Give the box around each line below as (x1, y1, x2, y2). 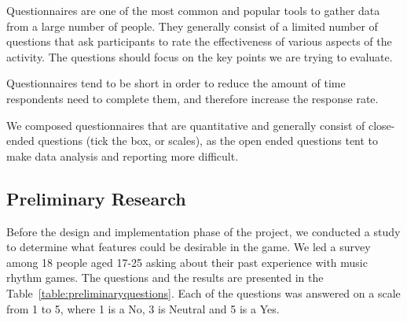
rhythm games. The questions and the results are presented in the (6, 269, 324, 286)
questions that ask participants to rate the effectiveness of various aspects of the (6, 33, 392, 50)
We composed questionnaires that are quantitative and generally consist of (6, 117, 365, 133)
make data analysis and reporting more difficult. (6, 147, 239, 164)
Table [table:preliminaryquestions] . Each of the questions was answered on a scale (6, 284, 401, 301)
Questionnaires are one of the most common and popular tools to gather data (6, 2, 380, 18)
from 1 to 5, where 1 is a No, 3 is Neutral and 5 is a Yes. (6, 300, 280, 316)
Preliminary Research (6, 186, 186, 210)
